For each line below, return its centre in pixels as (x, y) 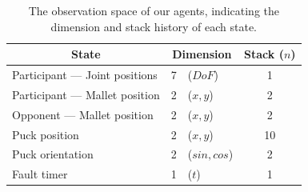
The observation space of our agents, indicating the (154, 10)
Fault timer (40, 174)
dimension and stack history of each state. (154, 26)
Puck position (46, 134)
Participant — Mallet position (86, 94)
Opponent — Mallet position (83, 114)
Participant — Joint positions (85, 75)
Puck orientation (53, 154)
